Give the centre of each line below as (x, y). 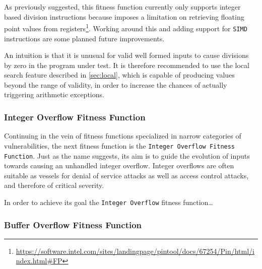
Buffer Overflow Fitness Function (73, 224)
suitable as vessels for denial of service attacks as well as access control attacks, (126, 175)
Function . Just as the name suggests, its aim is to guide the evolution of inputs (127, 155)
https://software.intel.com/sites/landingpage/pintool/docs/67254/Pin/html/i (135, 251)
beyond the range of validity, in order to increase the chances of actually (116, 84)
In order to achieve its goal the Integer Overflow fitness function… (109, 202)
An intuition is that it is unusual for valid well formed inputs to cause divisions (126, 55)
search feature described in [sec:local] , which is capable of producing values (119, 75)
